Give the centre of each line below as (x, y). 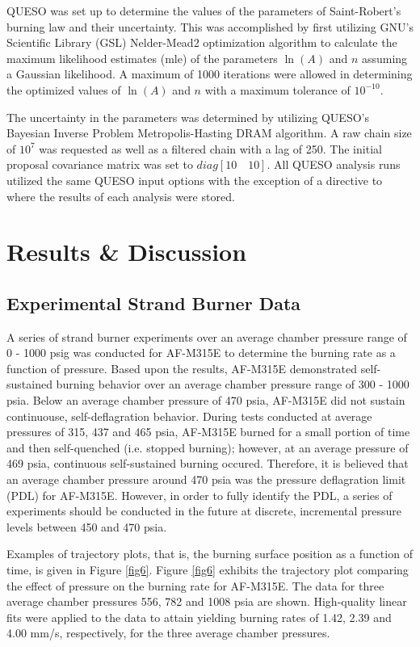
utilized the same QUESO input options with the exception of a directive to (195, 180)
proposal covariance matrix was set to (100, 164)
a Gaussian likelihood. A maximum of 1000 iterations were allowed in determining (210, 74)
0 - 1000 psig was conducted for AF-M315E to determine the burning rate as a (201, 353)
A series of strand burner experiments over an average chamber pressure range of (207, 336)
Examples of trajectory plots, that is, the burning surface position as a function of (210, 554)
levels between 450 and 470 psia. (87, 526)
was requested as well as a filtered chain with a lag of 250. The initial (210, 148)
